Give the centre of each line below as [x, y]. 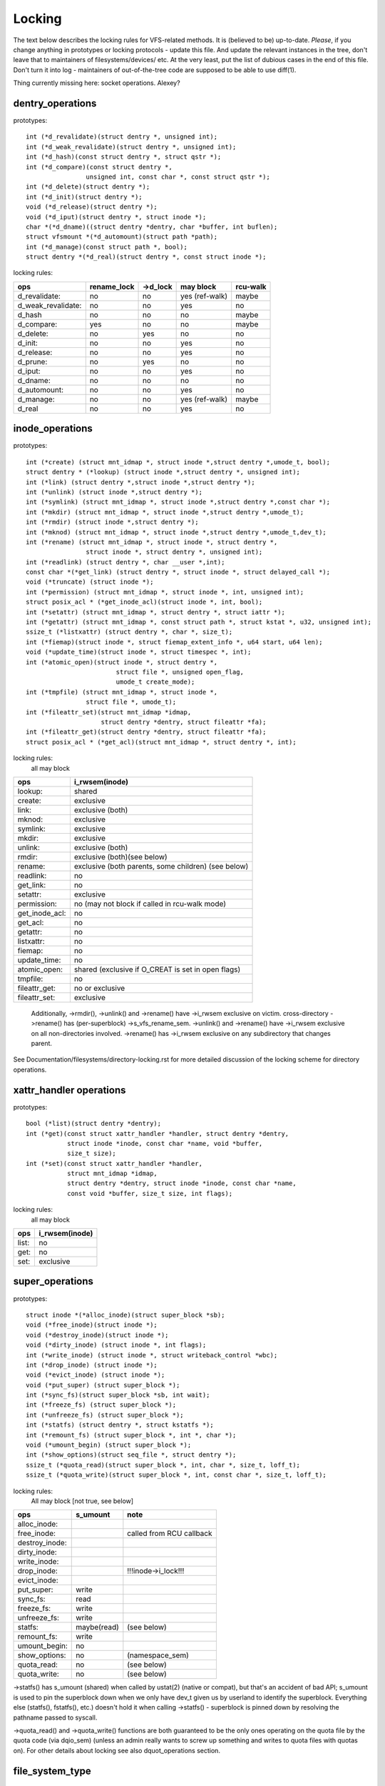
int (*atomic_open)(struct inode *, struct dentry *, [122, 662]
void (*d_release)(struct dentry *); [92, 207]
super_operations [53, 1281]
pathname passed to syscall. [55, 1717]
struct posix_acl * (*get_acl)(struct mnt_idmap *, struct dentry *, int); [161, 742]
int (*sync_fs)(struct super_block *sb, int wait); [118, 1395]
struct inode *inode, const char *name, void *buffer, [165, 1143]
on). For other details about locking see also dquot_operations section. [117, 1750]
